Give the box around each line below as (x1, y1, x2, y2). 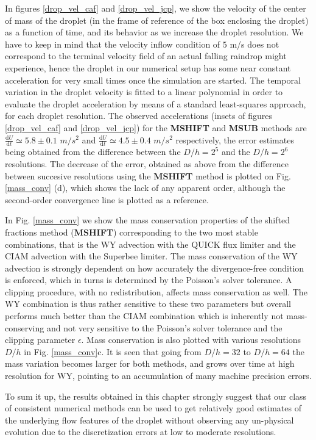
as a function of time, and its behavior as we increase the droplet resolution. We (5, 26, 304, 38)
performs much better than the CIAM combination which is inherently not (5, 309, 284, 322)
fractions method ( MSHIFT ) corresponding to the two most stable (5, 225, 258, 238)
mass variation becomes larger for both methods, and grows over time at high (5, 357, 295, 370)
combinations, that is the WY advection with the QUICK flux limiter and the (5, 237, 296, 250)
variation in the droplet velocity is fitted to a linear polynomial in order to (5, 85, 283, 98)
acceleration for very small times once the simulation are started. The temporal (5, 73, 301, 86)
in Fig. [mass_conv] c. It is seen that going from (24, 345, 202, 358)
